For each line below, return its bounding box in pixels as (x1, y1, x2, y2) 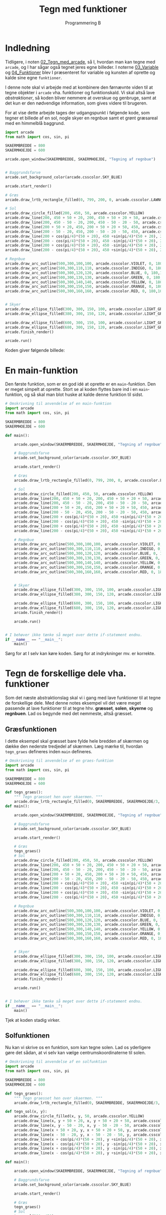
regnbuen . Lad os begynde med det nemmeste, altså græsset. (5, 711, 133, 717)
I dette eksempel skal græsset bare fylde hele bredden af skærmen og (5, 738, 149, 744)
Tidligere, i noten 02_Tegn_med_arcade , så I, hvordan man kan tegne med (5, 58, 156, 65)
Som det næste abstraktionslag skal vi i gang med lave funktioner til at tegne (5, 695, 161, 701)
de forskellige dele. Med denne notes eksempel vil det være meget (5, 700, 141, 706)
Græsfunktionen (5, 725, 57, 733)
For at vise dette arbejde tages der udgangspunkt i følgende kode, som (5, 110, 150, 115)
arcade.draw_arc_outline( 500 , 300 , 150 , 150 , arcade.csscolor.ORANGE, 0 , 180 (5, 284, 163, 289)
